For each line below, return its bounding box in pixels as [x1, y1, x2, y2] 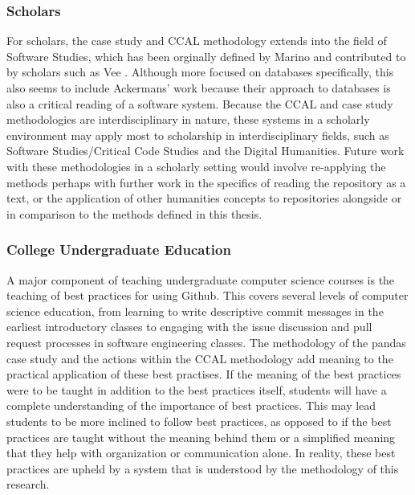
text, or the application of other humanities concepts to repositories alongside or [6, 190, 402, 207]
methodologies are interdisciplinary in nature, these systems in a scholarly [6, 111, 370, 128]
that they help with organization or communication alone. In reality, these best [6, 444, 396, 461]
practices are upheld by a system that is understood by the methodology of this [6, 460, 399, 477]
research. [6, 476, 50, 493]
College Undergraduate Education [6, 239, 231, 260]
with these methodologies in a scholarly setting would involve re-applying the [6, 157, 386, 174]
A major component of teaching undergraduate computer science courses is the [6, 271, 395, 288]
